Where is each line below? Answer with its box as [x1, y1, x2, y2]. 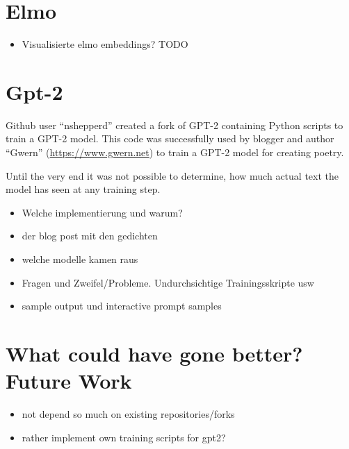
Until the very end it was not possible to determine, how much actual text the [6, 168, 339, 183]
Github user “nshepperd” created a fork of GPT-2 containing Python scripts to [6, 117, 343, 132]
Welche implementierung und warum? [22, 205, 183, 219]
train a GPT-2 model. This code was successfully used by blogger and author [6, 131, 334, 146]
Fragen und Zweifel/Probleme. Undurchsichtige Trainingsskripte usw [22, 275, 314, 289]
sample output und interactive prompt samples [22, 298, 222, 313]
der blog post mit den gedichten [22, 228, 158, 243]
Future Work [6, 366, 132, 395]
